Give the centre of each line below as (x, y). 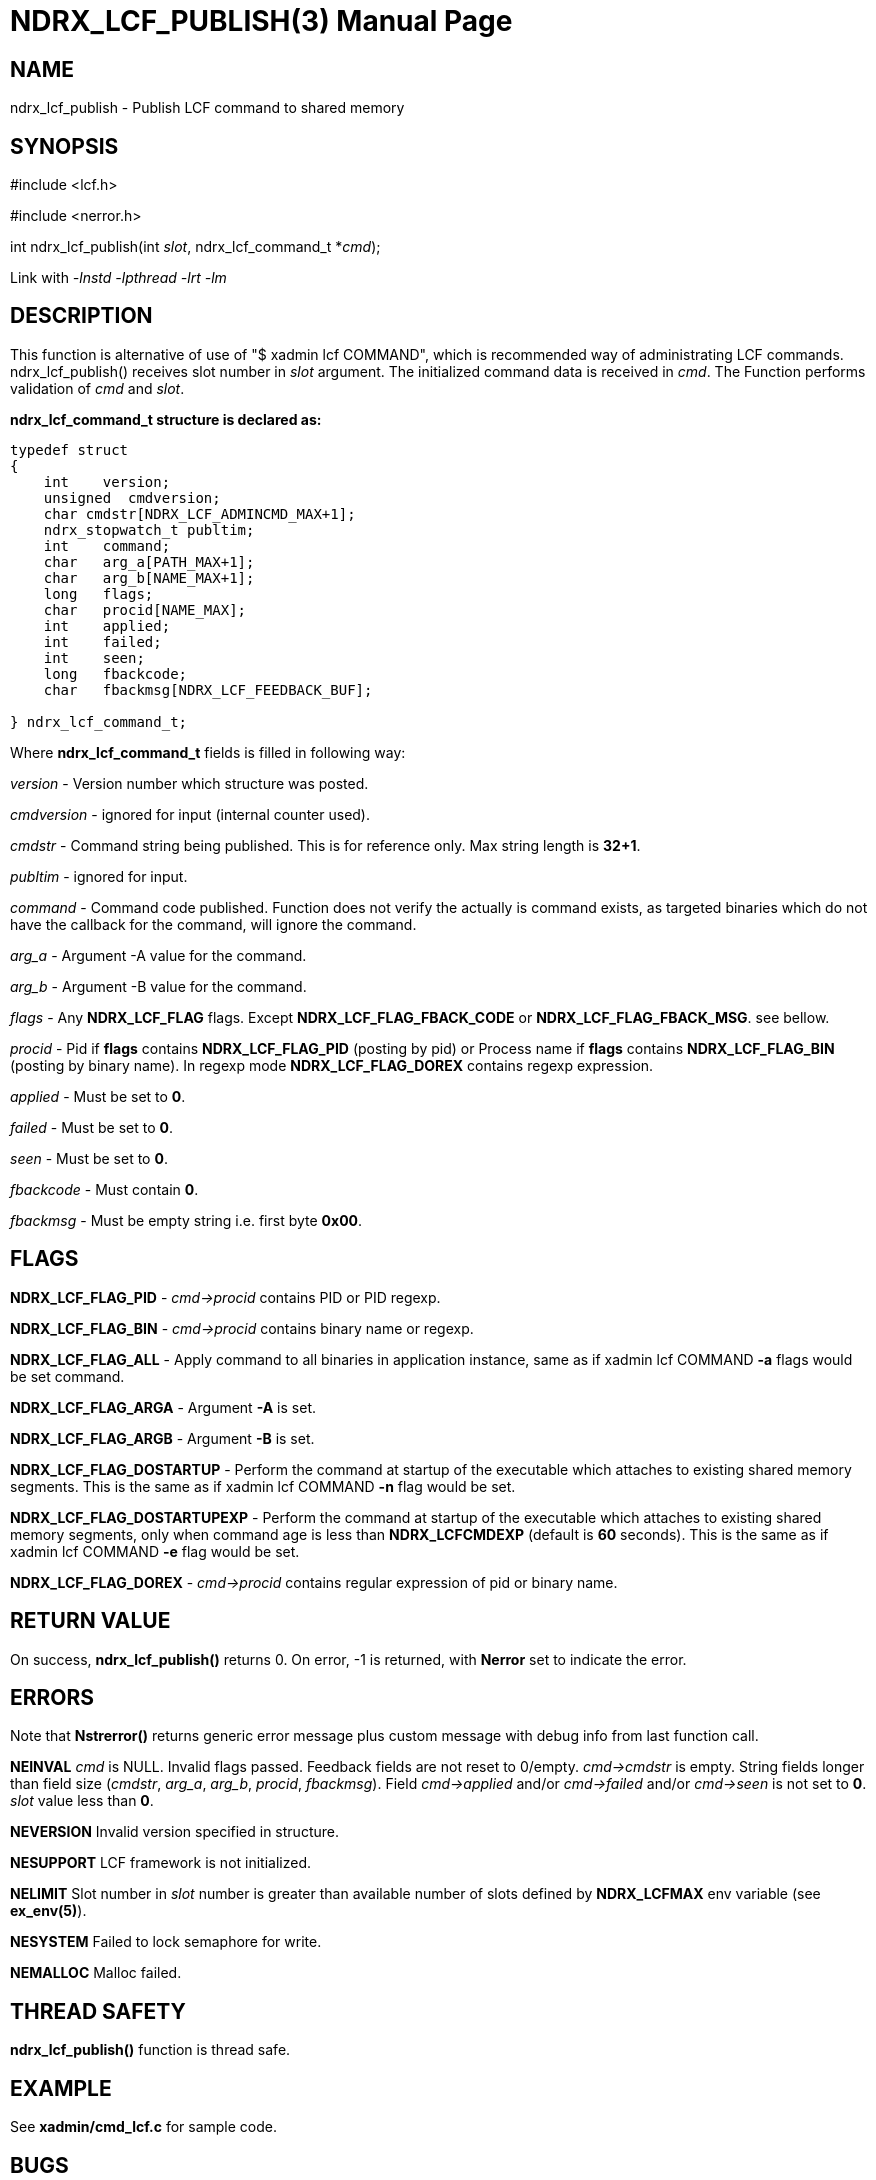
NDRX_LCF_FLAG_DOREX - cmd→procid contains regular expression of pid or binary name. (314, 1582)
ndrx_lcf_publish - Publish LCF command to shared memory (207, 108)
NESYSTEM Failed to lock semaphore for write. (166, 1942)
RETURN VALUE (90, 1621)
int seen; (94, 657)
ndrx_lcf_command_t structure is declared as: (166, 419)
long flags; (98, 593)
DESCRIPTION (81, 316)
